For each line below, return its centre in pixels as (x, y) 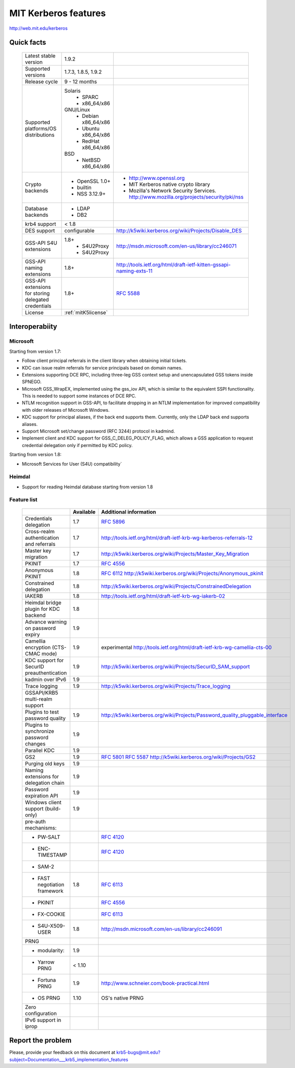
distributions (40, 135)
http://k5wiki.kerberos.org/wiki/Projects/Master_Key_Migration (175, 553)
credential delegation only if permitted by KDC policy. (77, 445)
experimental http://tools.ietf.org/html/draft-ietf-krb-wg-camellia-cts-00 (186, 647)
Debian (90, 116)
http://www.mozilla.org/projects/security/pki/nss (186, 197)
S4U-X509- (51, 926)
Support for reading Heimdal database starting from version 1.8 (87, 487)
